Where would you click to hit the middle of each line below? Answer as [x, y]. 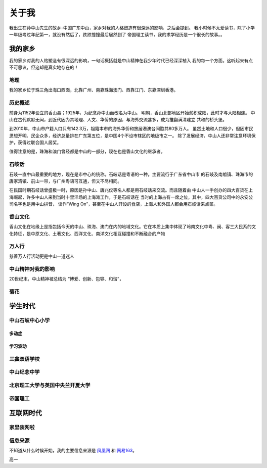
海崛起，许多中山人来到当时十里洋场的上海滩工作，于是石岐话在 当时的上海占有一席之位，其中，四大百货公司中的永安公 [131, 197]
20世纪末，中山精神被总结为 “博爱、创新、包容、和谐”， [66, 279]
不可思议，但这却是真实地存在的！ [44, 67]
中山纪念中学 [24, 372]
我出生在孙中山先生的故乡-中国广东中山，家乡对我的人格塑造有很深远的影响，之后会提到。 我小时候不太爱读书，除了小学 [132, 28]
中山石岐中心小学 [29, 321]
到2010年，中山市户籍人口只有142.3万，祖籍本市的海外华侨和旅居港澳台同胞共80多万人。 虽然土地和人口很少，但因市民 [131, 129]
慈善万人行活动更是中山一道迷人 [42, 256]
